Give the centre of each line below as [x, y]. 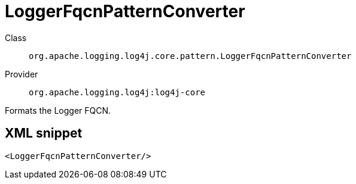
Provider [22, 74]
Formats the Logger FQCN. [58, 110]
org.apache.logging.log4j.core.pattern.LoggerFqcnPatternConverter [190, 56]
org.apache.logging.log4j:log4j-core [117, 92]
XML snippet [44, 133]
